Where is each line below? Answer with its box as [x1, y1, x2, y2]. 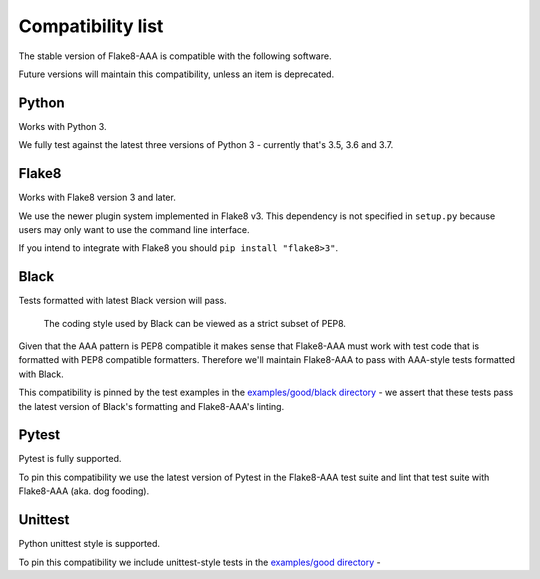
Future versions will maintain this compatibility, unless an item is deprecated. [18, 68, 335, 80]
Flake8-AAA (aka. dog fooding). [18, 485, 150, 497]
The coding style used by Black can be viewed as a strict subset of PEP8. [43, 317, 347, 329]
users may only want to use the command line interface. [18, 223, 250, 235]
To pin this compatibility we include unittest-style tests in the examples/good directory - [18, 556, 381, 568]
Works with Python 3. [18, 120, 107, 132]
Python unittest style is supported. [18, 538, 160, 550]
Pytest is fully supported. [18, 453, 122, 465]
